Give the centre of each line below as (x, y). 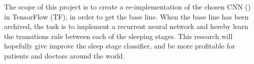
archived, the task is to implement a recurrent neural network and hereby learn (126, 26)
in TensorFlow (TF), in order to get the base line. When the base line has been (126, 16)
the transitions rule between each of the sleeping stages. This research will (118, 36)
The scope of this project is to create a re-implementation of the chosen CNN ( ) (128, 6)
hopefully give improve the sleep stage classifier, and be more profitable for (120, 46)
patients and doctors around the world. (65, 55)
